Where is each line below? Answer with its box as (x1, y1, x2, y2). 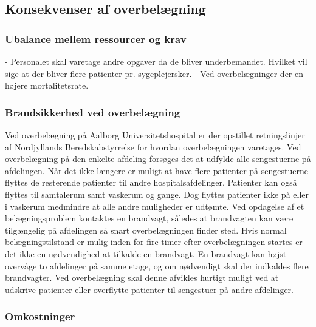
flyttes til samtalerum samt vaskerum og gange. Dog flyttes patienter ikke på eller (5, 187, 309, 200)
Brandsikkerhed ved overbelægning (5, 104, 180, 120)
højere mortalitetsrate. (5, 79, 89, 92)
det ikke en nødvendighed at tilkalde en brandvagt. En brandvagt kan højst (5, 247, 287, 260)
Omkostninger (5, 309, 75, 324)
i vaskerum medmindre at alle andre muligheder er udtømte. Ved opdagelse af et (5, 200, 304, 212)
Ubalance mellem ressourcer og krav (5, 31, 187, 46)
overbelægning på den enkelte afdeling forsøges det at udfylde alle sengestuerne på (5, 152, 311, 165)
